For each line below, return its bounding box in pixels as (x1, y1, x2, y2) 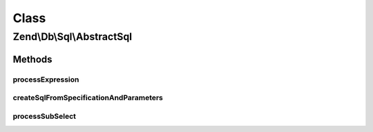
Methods (12, 53, 52, 65)
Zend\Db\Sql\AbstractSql (12, 30, 133, 43)
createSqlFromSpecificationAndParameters (12, 93, 164, 103)
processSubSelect (12, 111, 76, 121)
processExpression (12, 75, 79, 84)
